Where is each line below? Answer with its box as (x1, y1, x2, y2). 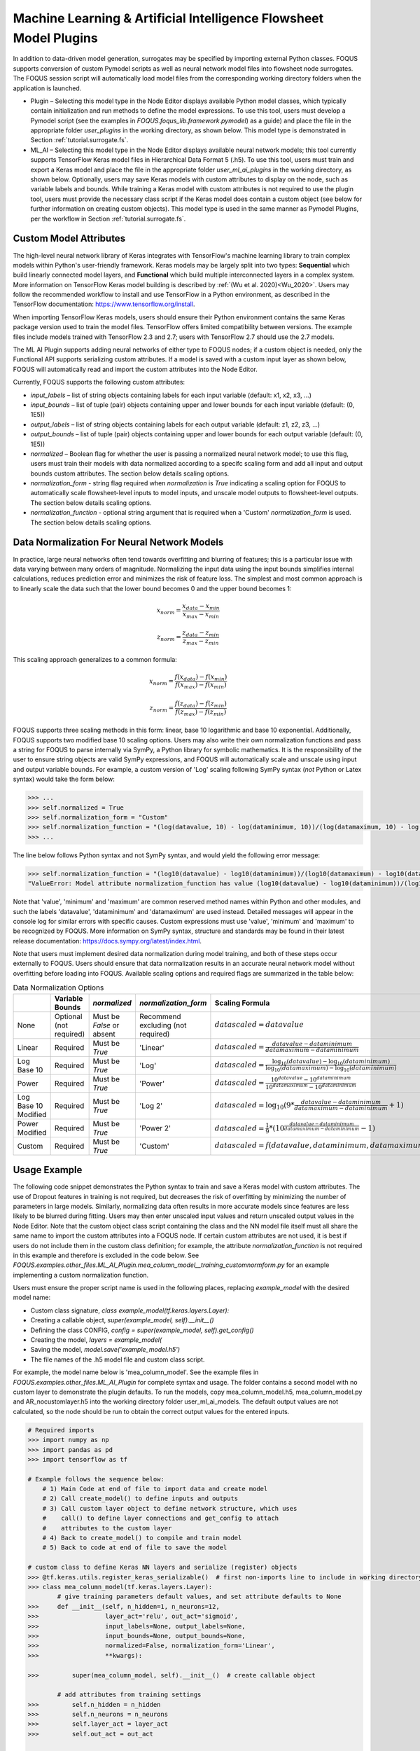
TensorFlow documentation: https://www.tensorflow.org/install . (13, 300, 195, 308)
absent (92, 1029, 115, 1039)
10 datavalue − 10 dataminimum (270, 1075, 351, 1084)
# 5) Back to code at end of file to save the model (42, 1544, 227, 1551)
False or (92, 1020, 120, 1030)
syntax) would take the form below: (13, 775, 115, 784)
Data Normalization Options (13, 983, 104, 992)
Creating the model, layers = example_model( (30, 1336, 162, 1344)
